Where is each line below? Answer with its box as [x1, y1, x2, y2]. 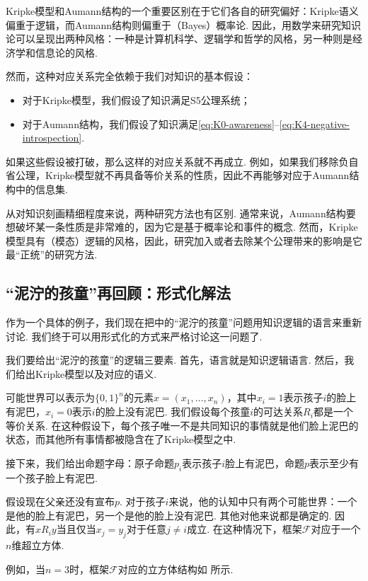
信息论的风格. [35, 45, 98, 59]
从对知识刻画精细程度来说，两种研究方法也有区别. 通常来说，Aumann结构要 [6, 205, 356, 220]
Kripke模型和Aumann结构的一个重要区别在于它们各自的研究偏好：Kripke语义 [6, 4, 359, 18]
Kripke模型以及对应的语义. [35, 366, 157, 381]
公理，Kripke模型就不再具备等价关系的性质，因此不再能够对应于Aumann [15, 168, 350, 183]
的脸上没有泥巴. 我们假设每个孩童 [95, 404, 251, 419]
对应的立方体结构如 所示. [117, 561, 234, 576]
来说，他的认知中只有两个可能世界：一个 [168, 494, 357, 509]
